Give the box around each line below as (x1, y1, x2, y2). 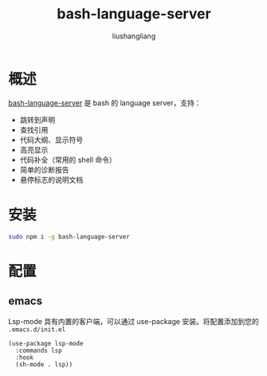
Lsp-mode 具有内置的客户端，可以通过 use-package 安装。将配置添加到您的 (8, 316, 259, 326)
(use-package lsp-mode (8, 339, 84, 347)
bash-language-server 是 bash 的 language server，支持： (8, 97, 202, 108)
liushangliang (112, 31, 156, 41)
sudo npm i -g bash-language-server (8, 232, 130, 240)
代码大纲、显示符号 (19, 135, 84, 144)
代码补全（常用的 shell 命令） (19, 155, 117, 164)
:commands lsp (15, 346, 62, 354)
